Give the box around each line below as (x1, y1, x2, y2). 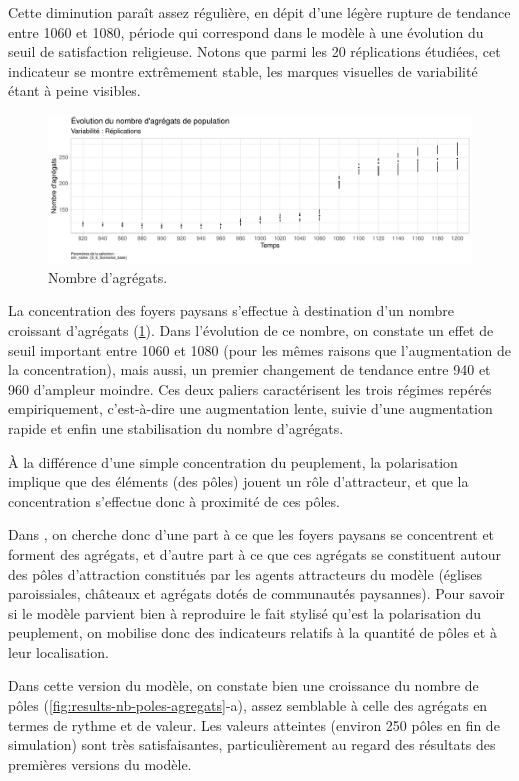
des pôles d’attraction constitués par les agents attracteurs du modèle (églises (8, 563, 483, 584)
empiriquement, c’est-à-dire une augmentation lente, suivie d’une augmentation (8, 398, 493, 419)
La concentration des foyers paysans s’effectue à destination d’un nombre (8, 300, 455, 321)
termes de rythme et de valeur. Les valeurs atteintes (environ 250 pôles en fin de (8, 714, 500, 735)
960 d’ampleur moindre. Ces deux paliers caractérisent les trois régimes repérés (8, 378, 492, 399)
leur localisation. (8, 641, 109, 662)
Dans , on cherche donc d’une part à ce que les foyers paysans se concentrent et (8, 524, 495, 545)
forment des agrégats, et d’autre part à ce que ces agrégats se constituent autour (8, 543, 501, 564)
